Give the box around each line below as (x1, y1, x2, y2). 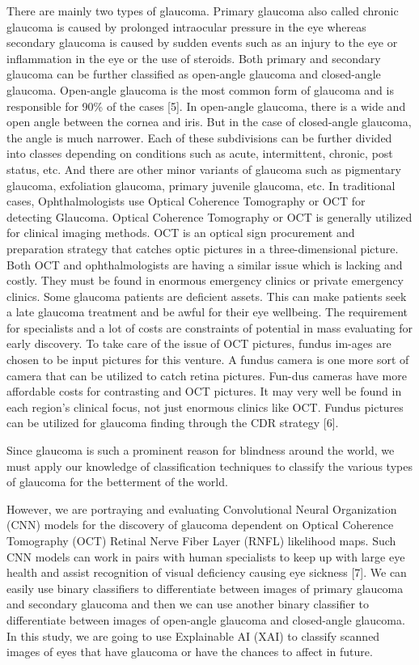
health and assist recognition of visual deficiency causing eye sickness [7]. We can (6, 564, 407, 581)
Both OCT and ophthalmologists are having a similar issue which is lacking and (6, 256, 403, 273)
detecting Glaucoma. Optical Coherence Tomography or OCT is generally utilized (6, 208, 413, 225)
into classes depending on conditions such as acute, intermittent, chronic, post (6, 145, 393, 162)
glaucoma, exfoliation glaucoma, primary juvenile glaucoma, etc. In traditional (6, 176, 396, 193)
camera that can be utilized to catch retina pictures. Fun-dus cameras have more (6, 366, 407, 383)
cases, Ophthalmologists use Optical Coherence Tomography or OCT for (6, 193, 366, 210)
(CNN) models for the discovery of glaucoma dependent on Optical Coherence (6, 516, 394, 533)
